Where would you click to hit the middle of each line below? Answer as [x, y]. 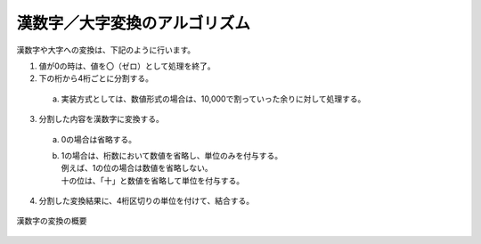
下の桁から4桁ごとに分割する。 [96, 78]
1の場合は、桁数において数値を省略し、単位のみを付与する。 [172, 155]
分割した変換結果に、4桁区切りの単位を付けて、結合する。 [146, 201]
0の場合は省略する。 [99, 139]
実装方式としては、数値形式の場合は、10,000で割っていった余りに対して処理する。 [213, 99]
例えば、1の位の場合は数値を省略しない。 [137, 168]
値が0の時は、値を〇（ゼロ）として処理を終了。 [127, 66]
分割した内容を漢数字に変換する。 [101, 119]
